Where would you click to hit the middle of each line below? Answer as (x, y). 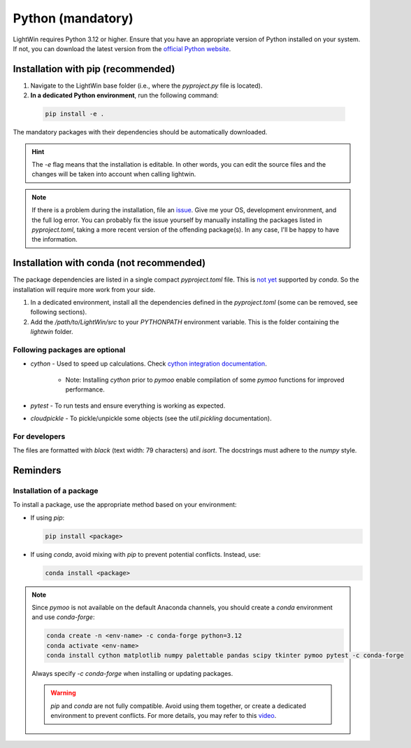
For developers (39, 436)
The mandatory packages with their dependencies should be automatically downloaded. (140, 132)
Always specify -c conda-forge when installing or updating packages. (132, 674)
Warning (63, 693)
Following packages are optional (69, 349)
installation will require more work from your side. (84, 289)
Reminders (37, 470)
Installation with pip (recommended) (94, 69)
